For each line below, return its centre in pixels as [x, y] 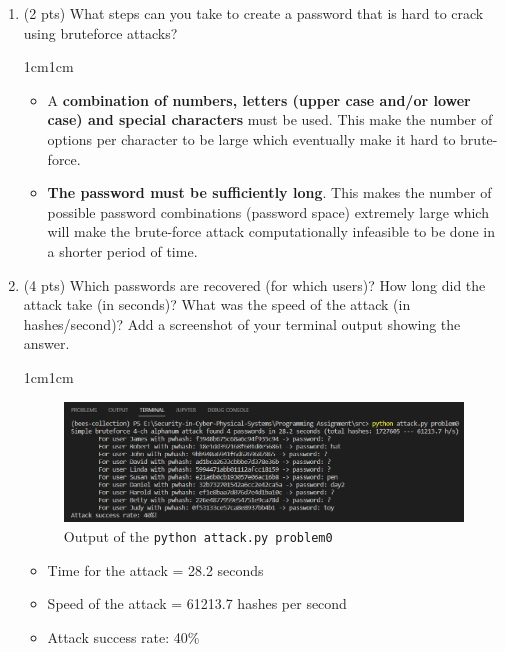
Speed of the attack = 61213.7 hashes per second [197, 603]
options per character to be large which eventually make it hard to [251, 138]
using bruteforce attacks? [100, 32]
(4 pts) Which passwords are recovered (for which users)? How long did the [254, 284]
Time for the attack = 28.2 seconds [155, 569]
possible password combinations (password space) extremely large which [268, 211]
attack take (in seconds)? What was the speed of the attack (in [217, 304]
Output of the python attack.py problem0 [198, 535]
